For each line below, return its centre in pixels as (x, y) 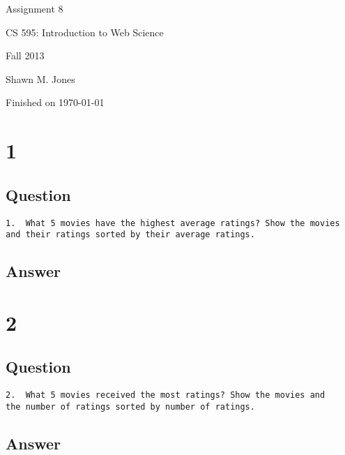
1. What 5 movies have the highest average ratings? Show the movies (173, 223)
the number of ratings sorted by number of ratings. (130, 406)
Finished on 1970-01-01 (55, 102)
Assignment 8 (34, 8)
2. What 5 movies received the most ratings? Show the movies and (166, 395)
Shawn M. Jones (40, 79)
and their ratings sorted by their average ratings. (130, 235)
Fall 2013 (25, 55)
